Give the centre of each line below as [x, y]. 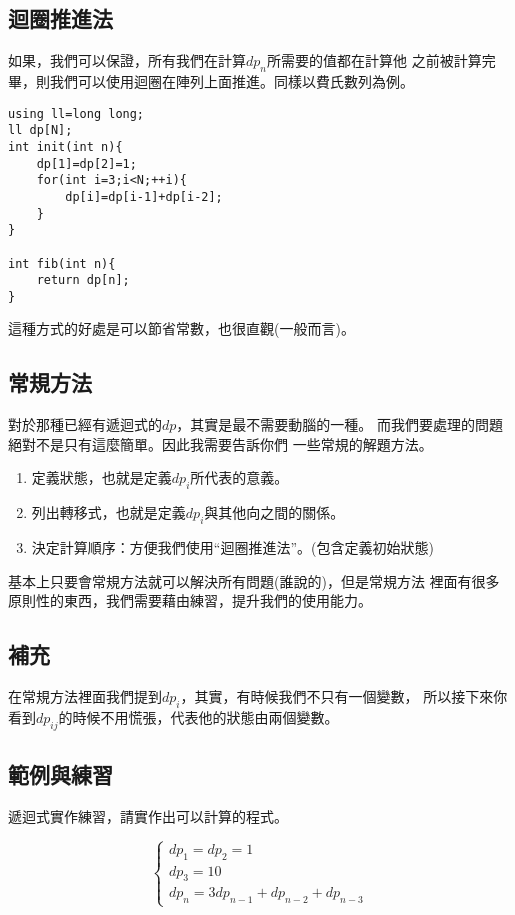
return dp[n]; [83, 280]
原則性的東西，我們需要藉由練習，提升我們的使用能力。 [190, 600]
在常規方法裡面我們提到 [85, 696]
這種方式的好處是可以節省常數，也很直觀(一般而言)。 [181, 328]
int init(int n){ [65, 146]
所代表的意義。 [239, 477]
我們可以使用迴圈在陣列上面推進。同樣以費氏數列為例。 [231, 81]
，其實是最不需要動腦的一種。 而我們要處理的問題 [339, 424]
